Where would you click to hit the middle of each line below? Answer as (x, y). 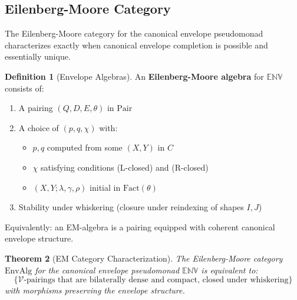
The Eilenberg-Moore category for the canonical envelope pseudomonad (134, 33)
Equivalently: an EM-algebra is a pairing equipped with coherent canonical (140, 226)
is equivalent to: (230, 270)
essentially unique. (38, 56)
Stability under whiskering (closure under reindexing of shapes (131, 207)
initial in (105, 187)
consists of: (24, 88)
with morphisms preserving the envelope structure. (95, 290)
